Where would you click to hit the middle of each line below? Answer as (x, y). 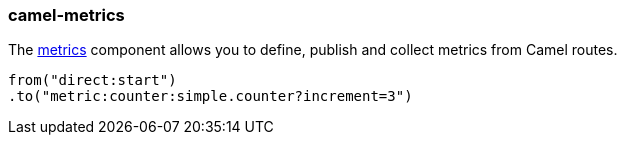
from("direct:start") (92, 80)
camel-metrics (66, 15)
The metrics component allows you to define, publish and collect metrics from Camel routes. (313, 50)
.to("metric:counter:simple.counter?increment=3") (210, 96)
